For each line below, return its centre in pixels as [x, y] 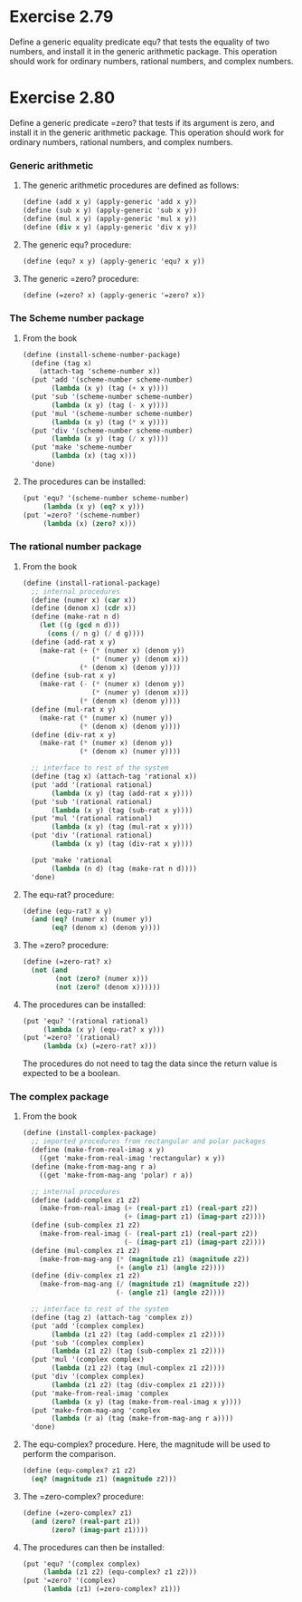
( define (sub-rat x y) [74, 676]
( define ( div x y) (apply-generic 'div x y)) [109, 227]
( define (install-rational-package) [91, 583]
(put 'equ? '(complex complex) [81, 1564]
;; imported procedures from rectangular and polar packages [149, 1141]
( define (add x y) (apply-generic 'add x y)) [109, 202]
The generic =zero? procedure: [80, 278]
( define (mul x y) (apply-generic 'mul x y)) [109, 218]
